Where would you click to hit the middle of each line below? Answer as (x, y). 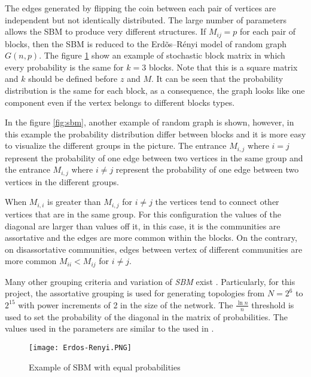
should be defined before (73, 79)
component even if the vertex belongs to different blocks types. (120, 102)
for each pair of (268, 31)
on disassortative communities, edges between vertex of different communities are (154, 249)
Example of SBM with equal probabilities (105, 367)
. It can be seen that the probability (217, 79)
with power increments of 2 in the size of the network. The (126, 304)
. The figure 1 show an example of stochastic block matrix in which (162, 55)
